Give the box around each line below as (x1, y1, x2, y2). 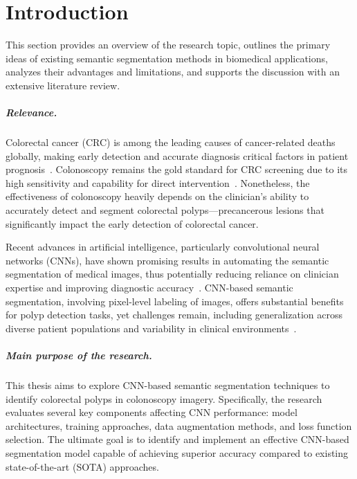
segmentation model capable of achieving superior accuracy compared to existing (6, 445, 349, 460)
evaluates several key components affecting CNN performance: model (6, 405, 297, 419)
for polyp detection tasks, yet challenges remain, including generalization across (6, 307, 343, 322)
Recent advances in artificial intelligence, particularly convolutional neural (6, 239, 320, 254)
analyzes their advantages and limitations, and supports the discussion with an (6, 64, 340, 79)
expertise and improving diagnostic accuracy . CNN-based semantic (6, 280, 293, 294)
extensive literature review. (6, 78, 120, 92)
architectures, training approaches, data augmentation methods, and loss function (6, 418, 352, 433)
